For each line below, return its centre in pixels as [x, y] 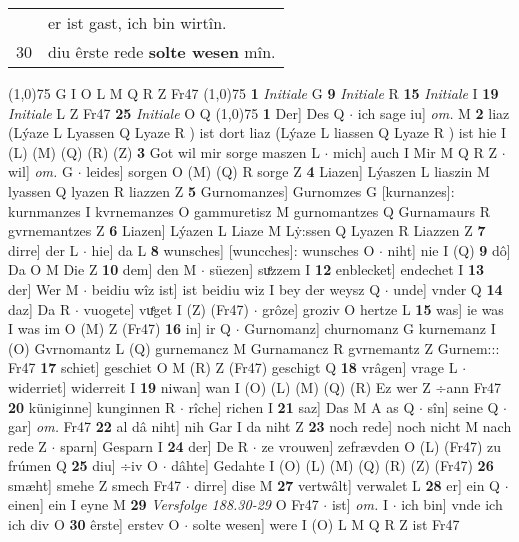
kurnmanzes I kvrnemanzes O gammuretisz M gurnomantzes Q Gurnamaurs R [249, 210]
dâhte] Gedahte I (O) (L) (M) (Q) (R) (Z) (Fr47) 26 [332, 465]
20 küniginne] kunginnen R [92, 406]
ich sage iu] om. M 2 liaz [433, 112]
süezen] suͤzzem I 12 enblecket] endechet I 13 [347, 269]
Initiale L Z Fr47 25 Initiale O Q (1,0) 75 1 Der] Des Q [176, 112]
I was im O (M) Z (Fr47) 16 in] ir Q [119, 328]
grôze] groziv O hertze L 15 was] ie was [383, 308]
